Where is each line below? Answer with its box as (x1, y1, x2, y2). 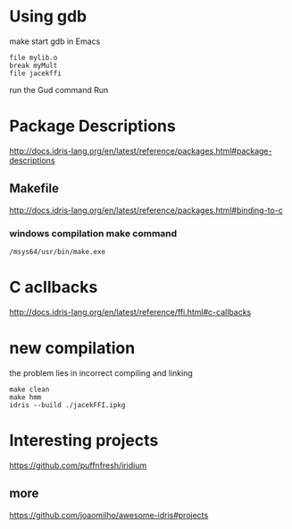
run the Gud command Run (9, 84, 109, 95)
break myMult (9, 61, 58, 70)
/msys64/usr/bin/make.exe (9, 247, 105, 256)
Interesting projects (9, 431, 159, 451)
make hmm (9, 392, 42, 402)
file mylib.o (9, 53, 58, 62)
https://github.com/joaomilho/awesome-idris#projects (9, 509, 209, 520)
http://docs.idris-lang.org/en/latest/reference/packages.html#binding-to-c (9, 204, 283, 216)
